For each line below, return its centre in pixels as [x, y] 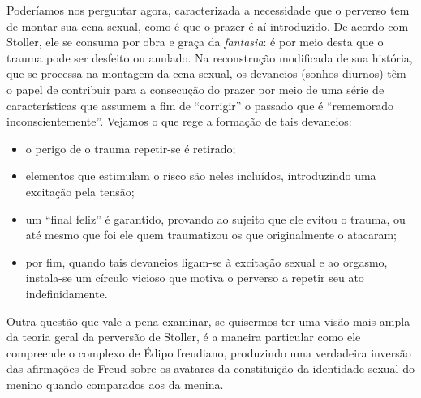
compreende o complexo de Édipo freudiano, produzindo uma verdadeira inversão [209, 352]
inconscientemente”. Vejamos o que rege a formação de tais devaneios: [179, 121]
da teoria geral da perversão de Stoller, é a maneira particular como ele [184, 337]
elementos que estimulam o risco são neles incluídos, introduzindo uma [201, 175]
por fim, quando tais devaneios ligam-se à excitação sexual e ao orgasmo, [206, 261]
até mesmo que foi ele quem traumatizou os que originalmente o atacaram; [211, 235]
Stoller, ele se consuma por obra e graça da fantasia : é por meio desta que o [195, 42]
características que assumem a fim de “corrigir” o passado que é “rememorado [200, 105]
